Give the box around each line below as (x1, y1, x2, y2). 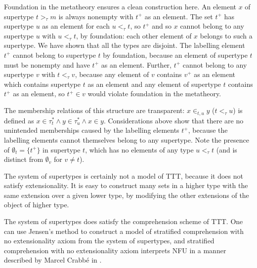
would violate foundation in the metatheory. (87, 88, 221, 99)
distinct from (4, 154, 43, 164)
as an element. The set (144, 11, 213, 21)
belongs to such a (200, 30, 253, 40)
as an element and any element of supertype (87, 78, 221, 89)
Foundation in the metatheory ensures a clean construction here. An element (4, 1, 236, 11)
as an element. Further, (101, 59, 172, 70)
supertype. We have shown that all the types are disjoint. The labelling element (4, 40, 245, 50)
